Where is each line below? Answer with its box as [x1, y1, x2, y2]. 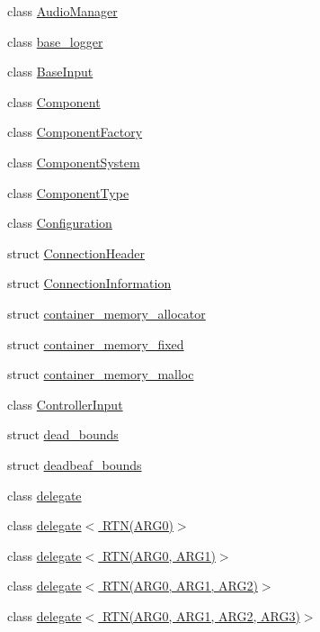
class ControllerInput [7, 394, 123, 413]
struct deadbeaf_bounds [7, 455, 142, 474]
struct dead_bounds [7, 425, 119, 444]
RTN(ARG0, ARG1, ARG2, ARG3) [102, 606, 300, 625]
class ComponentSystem [7, 152, 140, 171]
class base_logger [7, 32, 103, 50]
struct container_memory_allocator [7, 303, 206, 322]
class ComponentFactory [7, 122, 143, 141]
